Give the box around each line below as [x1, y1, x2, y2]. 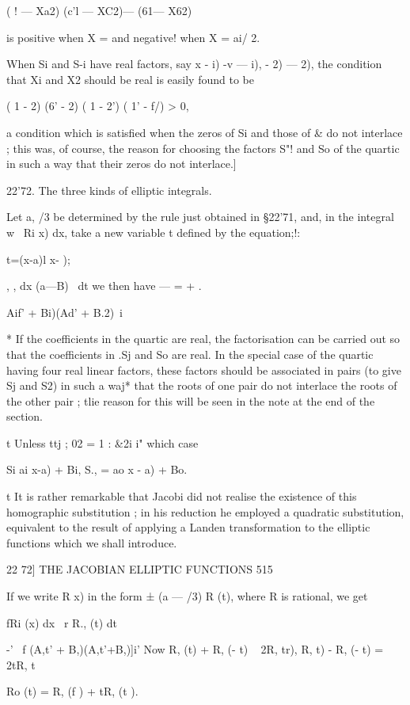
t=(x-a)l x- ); [6, 250, 70, 267]
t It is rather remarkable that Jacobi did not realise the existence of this [6, 488, 357, 505]
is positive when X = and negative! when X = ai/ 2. [6, 29, 260, 45]
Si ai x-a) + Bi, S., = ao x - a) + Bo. [6, 461, 188, 478]
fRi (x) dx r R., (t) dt [6, 614, 118, 631]
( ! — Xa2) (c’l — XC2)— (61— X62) [6, 2, 192, 18]
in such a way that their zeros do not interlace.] [6, 155, 237, 172]
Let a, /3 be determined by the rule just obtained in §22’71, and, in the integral [6, 208, 394, 225]
